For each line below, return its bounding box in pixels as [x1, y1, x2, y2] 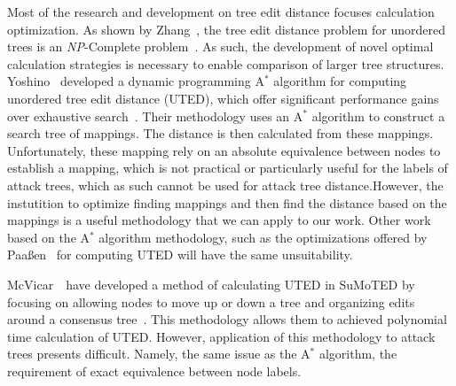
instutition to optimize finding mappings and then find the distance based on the [7, 193, 447, 212]
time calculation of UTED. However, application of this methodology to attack [7, 327, 436, 345]
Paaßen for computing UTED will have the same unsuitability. [7, 245, 353, 264]
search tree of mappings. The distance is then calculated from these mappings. [7, 124, 434, 143]
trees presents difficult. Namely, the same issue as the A [7, 344, 311, 363]
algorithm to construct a [311, 106, 445, 125]
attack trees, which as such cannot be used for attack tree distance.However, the [7, 175, 444, 194]
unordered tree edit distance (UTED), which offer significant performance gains [7, 89, 439, 107]
